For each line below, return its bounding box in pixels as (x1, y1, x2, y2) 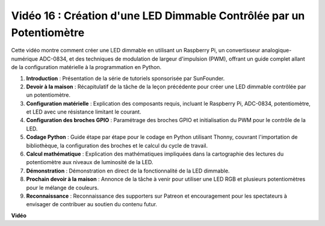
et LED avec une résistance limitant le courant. (26, 108, 141, 115)
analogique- (261, 47, 292, 54)
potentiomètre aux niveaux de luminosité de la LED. (26, 159, 153, 166)
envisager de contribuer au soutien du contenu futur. (26, 201, 158, 208)
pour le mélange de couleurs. (26, 184, 99, 191)
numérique (11, 55, 39, 63)
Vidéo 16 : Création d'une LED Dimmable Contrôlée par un (11, 9, 305, 22)
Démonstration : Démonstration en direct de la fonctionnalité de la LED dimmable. (26, 167, 230, 174)
